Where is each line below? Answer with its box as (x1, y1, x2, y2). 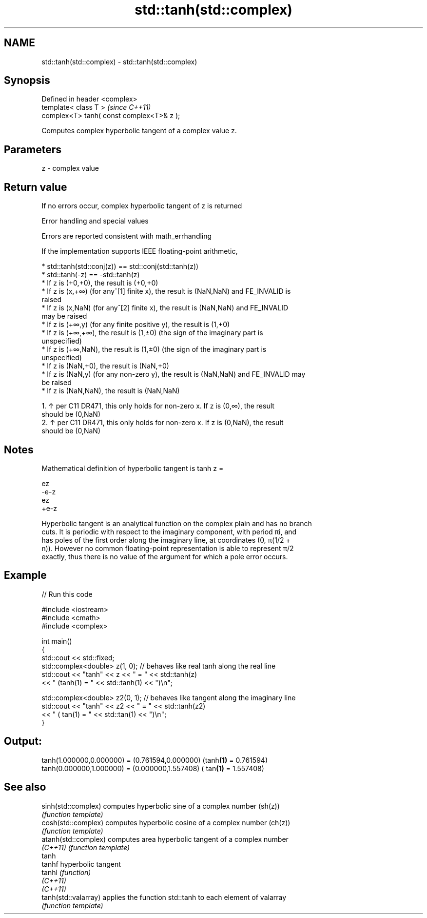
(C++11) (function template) (41, 843, 130, 852)
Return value (4, 181, 67, 193)
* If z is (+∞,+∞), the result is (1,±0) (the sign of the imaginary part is (41, 328, 263, 337)
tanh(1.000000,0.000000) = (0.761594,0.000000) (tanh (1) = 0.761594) (41, 755, 268, 764)
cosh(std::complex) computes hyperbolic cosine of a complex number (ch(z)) (41, 818, 291, 827)
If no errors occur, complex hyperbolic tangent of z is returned (41, 202, 242, 210)
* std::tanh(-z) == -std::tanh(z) (41, 270, 140, 279)
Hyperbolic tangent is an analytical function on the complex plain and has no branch (41, 519, 312, 528)
